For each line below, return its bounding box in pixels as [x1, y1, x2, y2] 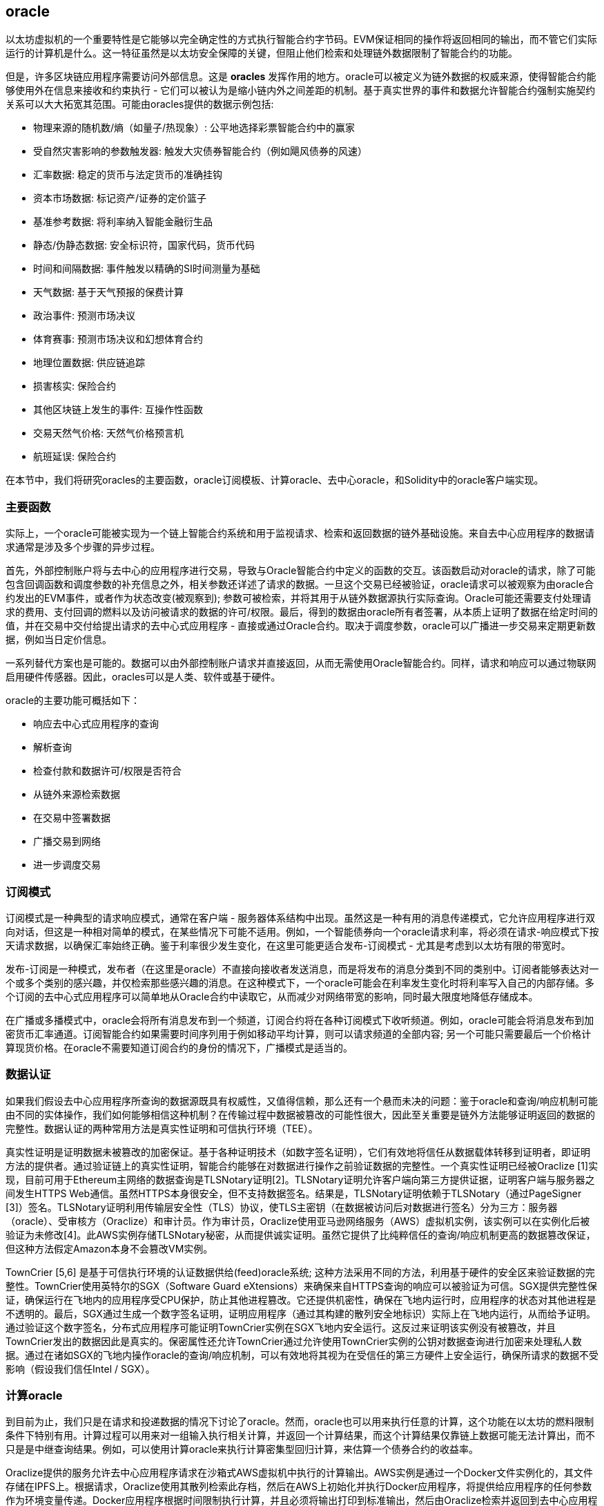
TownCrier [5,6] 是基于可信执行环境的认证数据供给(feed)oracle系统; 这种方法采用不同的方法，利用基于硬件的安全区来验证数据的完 [6, 1266, 595, 1278]
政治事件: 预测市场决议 [33, 309, 135, 322]
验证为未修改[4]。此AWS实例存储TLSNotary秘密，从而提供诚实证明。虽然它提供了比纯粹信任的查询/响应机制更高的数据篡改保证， [6, 1228, 596, 1241]
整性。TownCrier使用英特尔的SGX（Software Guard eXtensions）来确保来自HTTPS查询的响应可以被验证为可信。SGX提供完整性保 [6, 1279, 597, 1292]
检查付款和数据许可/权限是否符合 [33, 765, 182, 777]
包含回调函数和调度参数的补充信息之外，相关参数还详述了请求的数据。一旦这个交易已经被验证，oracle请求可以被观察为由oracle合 [6, 578, 594, 591]
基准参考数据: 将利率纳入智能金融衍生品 [33, 216, 213, 228]
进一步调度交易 [33, 859, 101, 871]
